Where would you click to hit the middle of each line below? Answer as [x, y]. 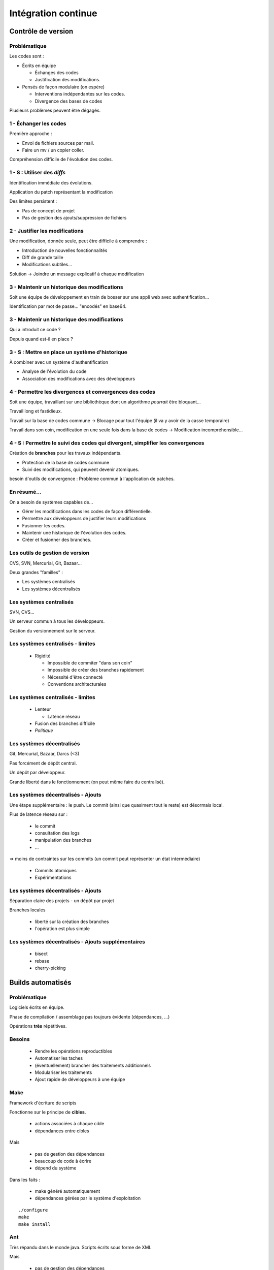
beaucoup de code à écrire [63, 1161]
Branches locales [27, 910]
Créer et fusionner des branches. [57, 540]
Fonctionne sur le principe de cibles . [48, 1112]
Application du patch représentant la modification [61, 192]
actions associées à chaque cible [70, 1124]
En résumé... [25, 492]
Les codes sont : [27, 56]
